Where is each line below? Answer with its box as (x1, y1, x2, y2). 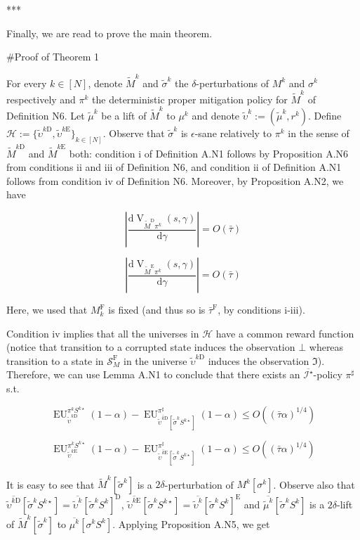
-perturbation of (164, 477, 234, 491)
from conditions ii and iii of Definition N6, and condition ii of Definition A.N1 (6, 160, 342, 174)
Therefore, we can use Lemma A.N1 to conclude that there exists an (6, 367, 300, 382)
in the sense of (288, 126, 349, 141)
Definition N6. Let (6, 108, 85, 123)
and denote (192, 108, 240, 123)
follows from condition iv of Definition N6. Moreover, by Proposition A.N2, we (6, 173, 344, 188)
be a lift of (101, 108, 147, 123)
